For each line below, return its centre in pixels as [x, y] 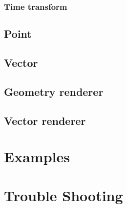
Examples [37, 157]
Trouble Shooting [63, 195]
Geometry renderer [54, 91]
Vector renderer [45, 120]
